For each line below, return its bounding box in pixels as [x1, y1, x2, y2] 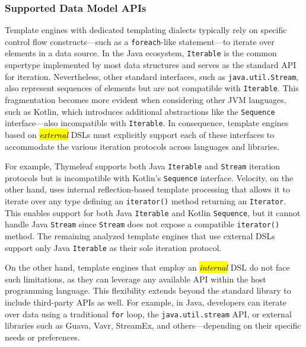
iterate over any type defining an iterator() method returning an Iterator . [5, 195, 286, 207]
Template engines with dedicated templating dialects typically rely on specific [5, 24, 287, 36]
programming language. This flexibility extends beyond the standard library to [5, 284, 291, 297]
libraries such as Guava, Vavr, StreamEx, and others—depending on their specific [5, 319, 301, 332]
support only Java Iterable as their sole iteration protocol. [5, 241, 222, 253]
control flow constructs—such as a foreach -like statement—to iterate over [5, 35, 275, 47]
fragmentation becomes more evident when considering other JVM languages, [5, 94, 286, 106]
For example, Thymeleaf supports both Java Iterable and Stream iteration [5, 160, 280, 172]
